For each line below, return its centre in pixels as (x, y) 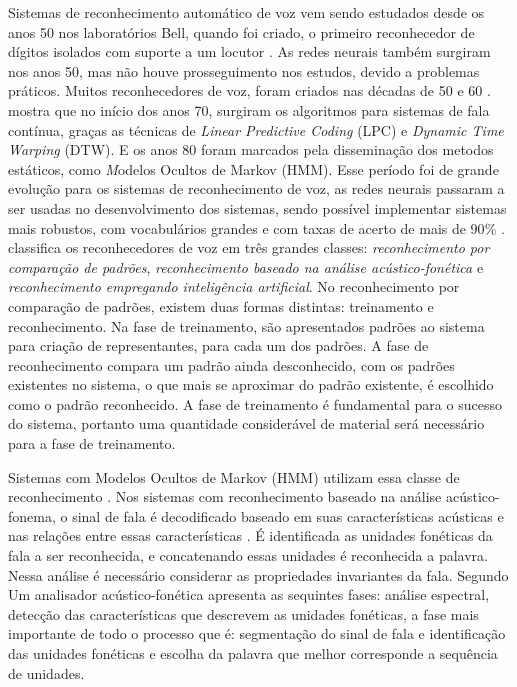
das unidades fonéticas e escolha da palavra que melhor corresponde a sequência (253, 653)
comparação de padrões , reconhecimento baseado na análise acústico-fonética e (246, 266)
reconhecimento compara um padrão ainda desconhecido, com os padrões (231, 364)
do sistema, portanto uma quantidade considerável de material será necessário (246, 423)
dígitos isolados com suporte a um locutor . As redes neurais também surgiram (249, 51)
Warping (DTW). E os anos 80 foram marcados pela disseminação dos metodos (251, 149)
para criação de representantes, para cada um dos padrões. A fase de (218, 345)
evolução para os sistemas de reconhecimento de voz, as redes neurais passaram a (256, 188)
